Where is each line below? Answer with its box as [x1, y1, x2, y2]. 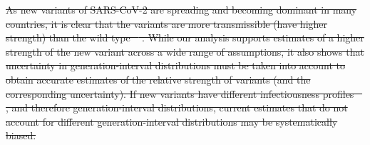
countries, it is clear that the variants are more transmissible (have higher [6, 16, 328, 31]
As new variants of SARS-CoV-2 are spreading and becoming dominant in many [6, 2, 357, 16]
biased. [6, 128, 36, 143]
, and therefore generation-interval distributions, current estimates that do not [6, 100, 348, 115]
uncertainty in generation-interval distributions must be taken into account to [6, 58, 346, 73]
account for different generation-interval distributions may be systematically [6, 114, 338, 129]
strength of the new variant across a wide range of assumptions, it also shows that [6, 44, 364, 59]
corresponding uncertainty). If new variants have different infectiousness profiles [6, 86, 354, 101]
